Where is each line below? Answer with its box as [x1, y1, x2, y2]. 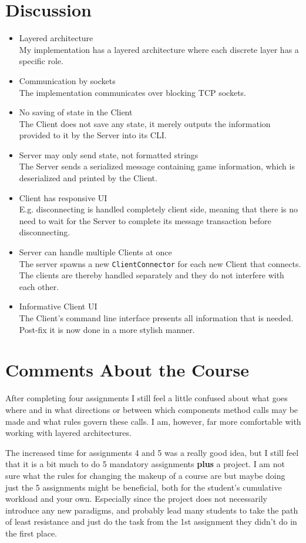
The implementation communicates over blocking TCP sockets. [19, 86, 246, 98]
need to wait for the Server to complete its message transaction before [19, 214, 271, 226]
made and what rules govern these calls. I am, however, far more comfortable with [5, 415, 301, 427]
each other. [19, 280, 59, 292]
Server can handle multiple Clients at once [19, 246, 172, 258]
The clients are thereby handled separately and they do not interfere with [19, 269, 284, 281]
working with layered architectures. [5, 427, 132, 439]
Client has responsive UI [19, 191, 107, 204]
